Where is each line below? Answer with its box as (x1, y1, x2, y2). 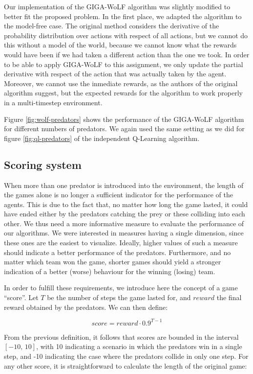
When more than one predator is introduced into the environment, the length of (4, 180, 244, 190)
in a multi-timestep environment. (4, 97, 103, 107)
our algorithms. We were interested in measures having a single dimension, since (4, 228, 244, 238)
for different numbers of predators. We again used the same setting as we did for (4, 123, 245, 134)
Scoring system (4, 157, 82, 172)
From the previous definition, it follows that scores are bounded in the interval (4, 331, 239, 342)
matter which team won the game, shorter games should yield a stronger (4, 257, 221, 267)
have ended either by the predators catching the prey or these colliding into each (4, 209, 245, 219)
